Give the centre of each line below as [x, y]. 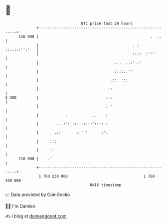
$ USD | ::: [59, 98]
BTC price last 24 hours [107, 23]
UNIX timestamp [106, 185]
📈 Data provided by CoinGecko [38, 195]
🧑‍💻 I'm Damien [20, 206]
